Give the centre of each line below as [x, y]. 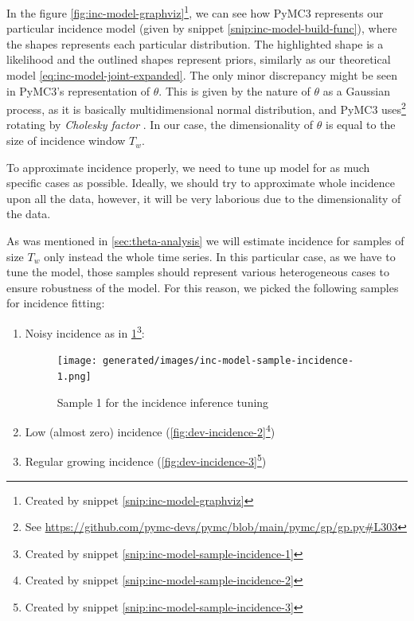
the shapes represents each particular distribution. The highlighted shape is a [195, 43]
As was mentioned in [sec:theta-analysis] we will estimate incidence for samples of [205, 241]
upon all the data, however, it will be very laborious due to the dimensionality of [204, 198]
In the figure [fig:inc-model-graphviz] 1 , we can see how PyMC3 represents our [195, 12]
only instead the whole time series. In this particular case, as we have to [220, 256]
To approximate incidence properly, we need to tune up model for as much [188, 167]
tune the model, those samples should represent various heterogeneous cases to [198, 272]
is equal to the [361, 125]
